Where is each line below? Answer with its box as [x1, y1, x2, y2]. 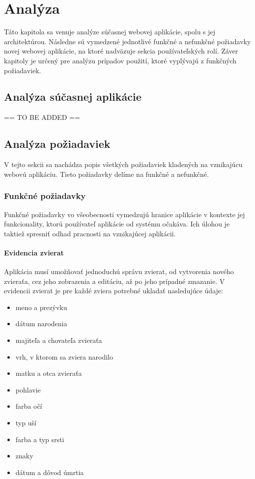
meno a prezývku [15, 302, 67, 312]
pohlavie [15, 384, 41, 394]
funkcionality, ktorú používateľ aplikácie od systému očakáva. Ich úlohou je [4, 219, 230, 229]
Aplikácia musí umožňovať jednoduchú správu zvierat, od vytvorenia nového [4, 266, 234, 277]
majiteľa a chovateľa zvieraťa [15, 335, 102, 345]
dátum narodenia [15, 318, 67, 329]
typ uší [15, 418, 36, 428]
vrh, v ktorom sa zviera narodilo [15, 351, 113, 362]
